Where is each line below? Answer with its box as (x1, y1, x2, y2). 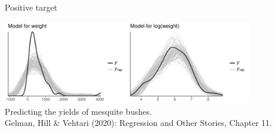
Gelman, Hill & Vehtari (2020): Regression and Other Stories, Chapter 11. (5, 117, 272, 129)
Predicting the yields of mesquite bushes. (5, 105, 152, 117)
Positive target (5, 1, 58, 13)
